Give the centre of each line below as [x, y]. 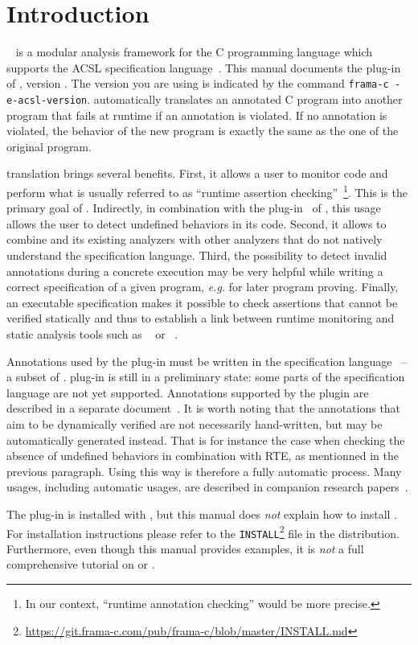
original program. [49, 146]
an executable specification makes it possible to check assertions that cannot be [202, 302]
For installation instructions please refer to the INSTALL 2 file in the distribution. [203, 532]
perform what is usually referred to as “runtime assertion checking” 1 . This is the [207, 191]
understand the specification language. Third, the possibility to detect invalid [197, 255]
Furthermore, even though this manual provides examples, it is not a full [185, 548]
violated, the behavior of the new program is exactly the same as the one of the [203, 131]
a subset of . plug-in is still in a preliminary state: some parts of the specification [206, 377]
